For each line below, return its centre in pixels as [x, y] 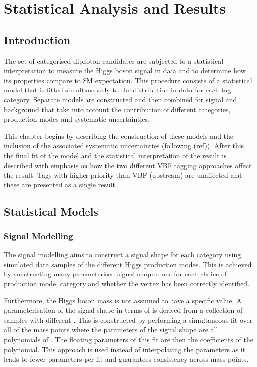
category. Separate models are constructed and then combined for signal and [121, 99]
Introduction [37, 40]
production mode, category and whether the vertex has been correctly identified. [127, 284]
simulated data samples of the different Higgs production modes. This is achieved [128, 264]
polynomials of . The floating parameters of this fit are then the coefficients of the [128, 339]
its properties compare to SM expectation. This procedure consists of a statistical [128, 80]
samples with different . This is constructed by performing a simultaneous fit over [128, 320]
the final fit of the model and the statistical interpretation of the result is [115, 155]
